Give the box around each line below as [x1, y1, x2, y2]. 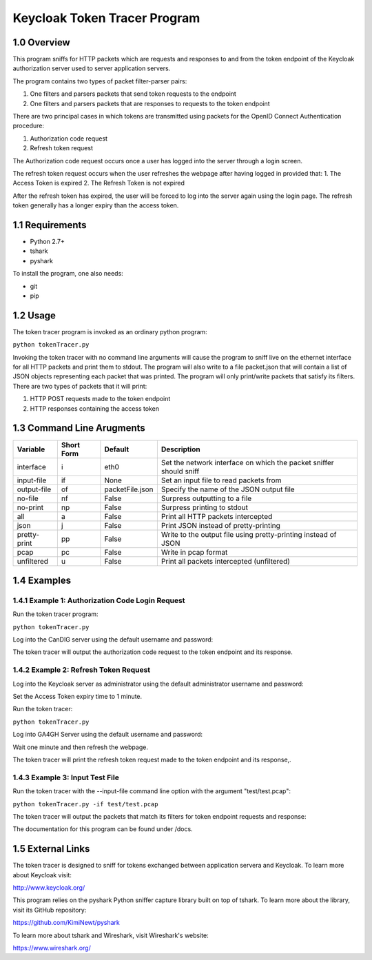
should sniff [161, 466, 200, 476]
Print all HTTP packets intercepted [161, 511, 273, 521]
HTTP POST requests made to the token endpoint [30, 395, 171, 403]
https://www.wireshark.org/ [12, 943, 91, 952]
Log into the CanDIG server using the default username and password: [12, 635, 214, 644]
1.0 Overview [12, 37, 70, 48]
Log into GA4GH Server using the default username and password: [12, 731, 203, 739]
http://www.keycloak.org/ [12, 883, 85, 892]
